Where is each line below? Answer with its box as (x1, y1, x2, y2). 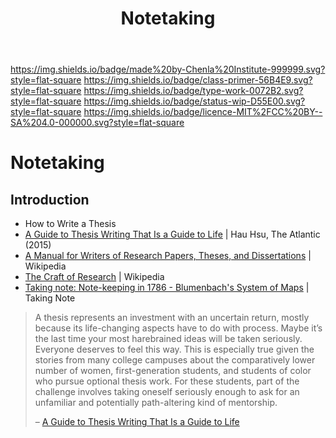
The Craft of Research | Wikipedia (24, 271, 165, 283)
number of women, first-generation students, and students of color (34, 365, 312, 377)
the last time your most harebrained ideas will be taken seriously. (34, 333, 303, 345)
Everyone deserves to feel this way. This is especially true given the (34, 343, 315, 356)
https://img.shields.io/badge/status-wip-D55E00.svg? (83, 95, 306, 107)
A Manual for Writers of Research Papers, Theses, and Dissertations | (24, 250, 312, 262)
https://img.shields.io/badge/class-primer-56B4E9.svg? (83, 74, 313, 86)
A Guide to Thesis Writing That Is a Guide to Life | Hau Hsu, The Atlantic (24, 228, 321, 241)
